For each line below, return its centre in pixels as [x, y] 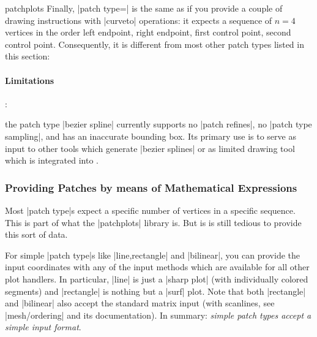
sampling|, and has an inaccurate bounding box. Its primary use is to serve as [151, 136]
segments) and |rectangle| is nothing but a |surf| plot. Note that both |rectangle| [155, 291]
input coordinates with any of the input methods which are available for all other [157, 267]
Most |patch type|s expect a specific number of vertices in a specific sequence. [150, 210]
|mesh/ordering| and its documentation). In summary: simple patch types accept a [158, 315]
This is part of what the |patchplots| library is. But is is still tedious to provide [153, 222]
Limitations [30, 80]
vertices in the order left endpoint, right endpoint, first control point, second [148, 32]
